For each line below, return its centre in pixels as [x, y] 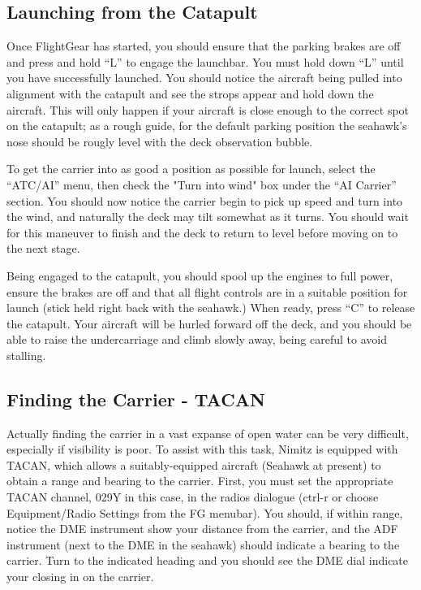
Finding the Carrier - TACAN [136, 399]
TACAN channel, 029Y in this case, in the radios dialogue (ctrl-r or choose [193, 497]
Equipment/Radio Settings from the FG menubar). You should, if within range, [205, 512]
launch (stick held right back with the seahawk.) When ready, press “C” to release [211, 308]
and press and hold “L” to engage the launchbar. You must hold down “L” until [205, 61]
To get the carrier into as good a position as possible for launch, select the [191, 169]
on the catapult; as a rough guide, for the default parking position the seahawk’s [207, 126]
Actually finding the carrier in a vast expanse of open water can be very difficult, [208, 433]
